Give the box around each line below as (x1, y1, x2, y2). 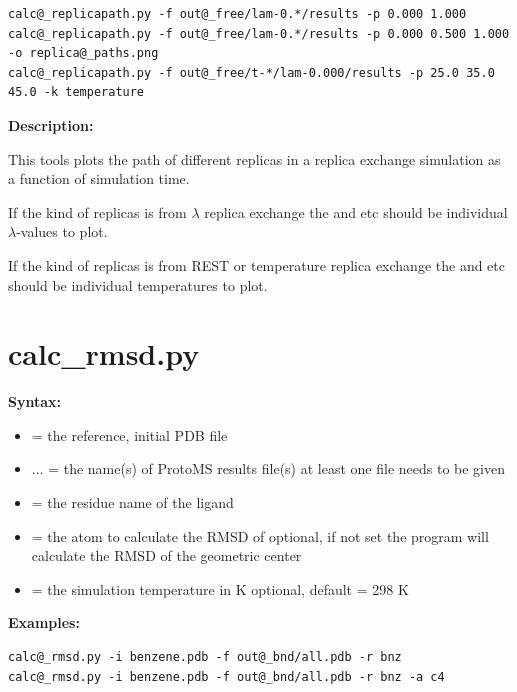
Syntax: (8, 391, 61, 412)
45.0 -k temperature (8, 85, 145, 100)
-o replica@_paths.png (8, 46, 159, 61)
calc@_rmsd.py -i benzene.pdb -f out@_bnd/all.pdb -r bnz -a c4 (8, 669, 445, 684)
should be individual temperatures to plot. (8, 274, 268, 295)
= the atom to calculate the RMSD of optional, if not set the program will (31, 525, 489, 546)
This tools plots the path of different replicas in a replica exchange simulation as (8, 148, 501, 169)
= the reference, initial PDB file (31, 424, 228, 445)
